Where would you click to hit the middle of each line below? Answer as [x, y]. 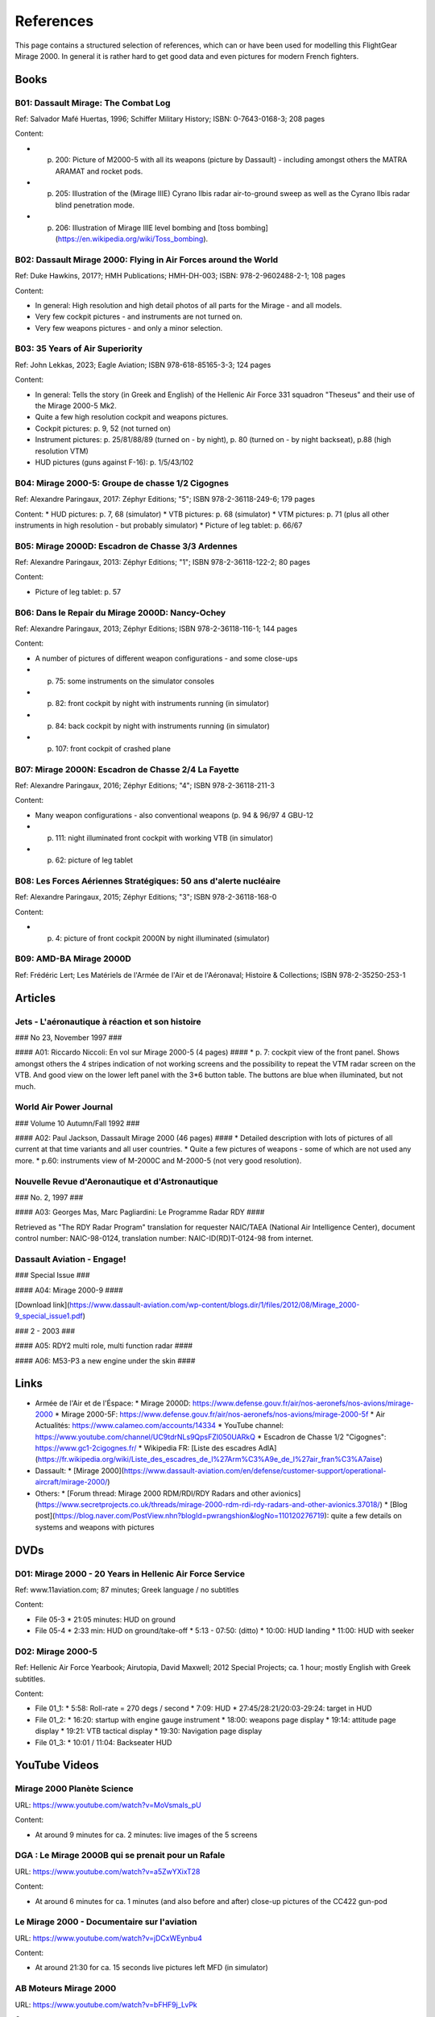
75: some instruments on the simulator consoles [135, 681]
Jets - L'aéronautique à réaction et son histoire [108, 1021]
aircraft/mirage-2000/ [71, 1482]
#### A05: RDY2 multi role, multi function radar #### [104, 1346]
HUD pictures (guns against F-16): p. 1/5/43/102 [114, 462]
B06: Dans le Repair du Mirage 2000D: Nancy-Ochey [120, 612]
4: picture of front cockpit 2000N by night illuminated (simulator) [162, 938]
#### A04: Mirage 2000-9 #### [69, 1290]
